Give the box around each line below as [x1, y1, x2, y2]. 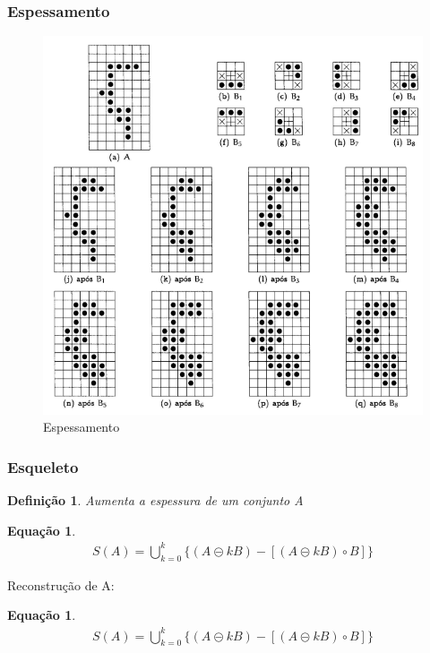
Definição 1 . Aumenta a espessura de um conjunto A [7, 491, 304, 510]
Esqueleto [7, 455, 79, 477]
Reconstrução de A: [7, 575, 115, 594]
